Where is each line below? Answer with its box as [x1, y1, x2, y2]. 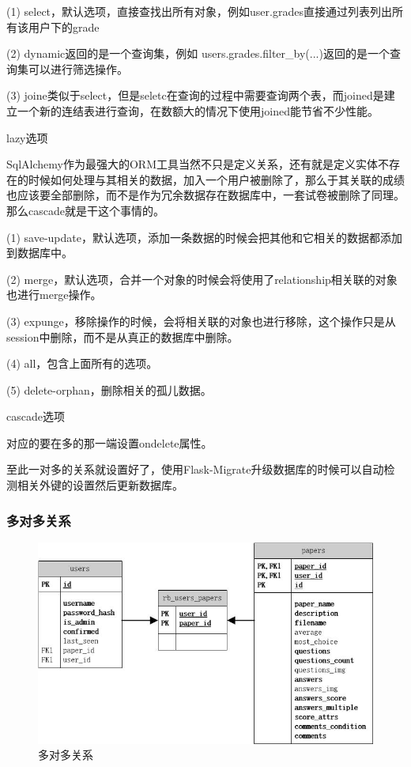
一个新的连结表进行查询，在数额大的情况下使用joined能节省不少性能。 [17, 102, 379, 119]
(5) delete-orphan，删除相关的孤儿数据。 [6, 381, 212, 398]
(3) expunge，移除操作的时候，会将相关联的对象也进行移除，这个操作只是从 [6, 312, 396, 329]
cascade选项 [6, 408, 65, 425]
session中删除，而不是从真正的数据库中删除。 [6, 328, 239, 345]
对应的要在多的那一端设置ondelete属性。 [6, 434, 213, 451]
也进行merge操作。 [6, 286, 102, 303]
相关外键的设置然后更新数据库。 [17, 477, 183, 493]
